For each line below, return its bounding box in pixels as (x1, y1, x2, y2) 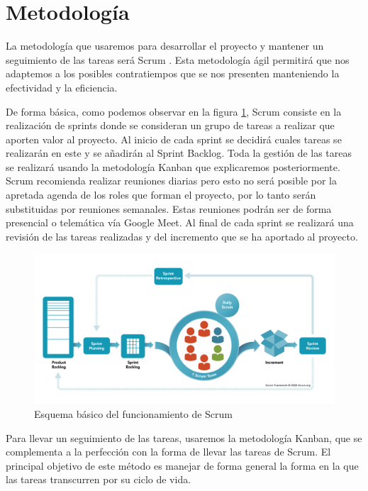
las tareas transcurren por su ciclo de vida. (6, 472, 191, 487)
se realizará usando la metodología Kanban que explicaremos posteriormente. (6, 159, 340, 174)
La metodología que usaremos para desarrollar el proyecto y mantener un (6, 38, 324, 53)
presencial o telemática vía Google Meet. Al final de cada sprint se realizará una (6, 215, 354, 230)
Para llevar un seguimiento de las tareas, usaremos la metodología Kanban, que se (6, 430, 362, 445)
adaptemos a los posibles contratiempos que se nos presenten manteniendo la (6, 66, 340, 81)
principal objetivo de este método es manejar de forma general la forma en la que (6, 458, 359, 473)
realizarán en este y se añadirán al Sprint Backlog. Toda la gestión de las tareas (6, 145, 352, 160)
